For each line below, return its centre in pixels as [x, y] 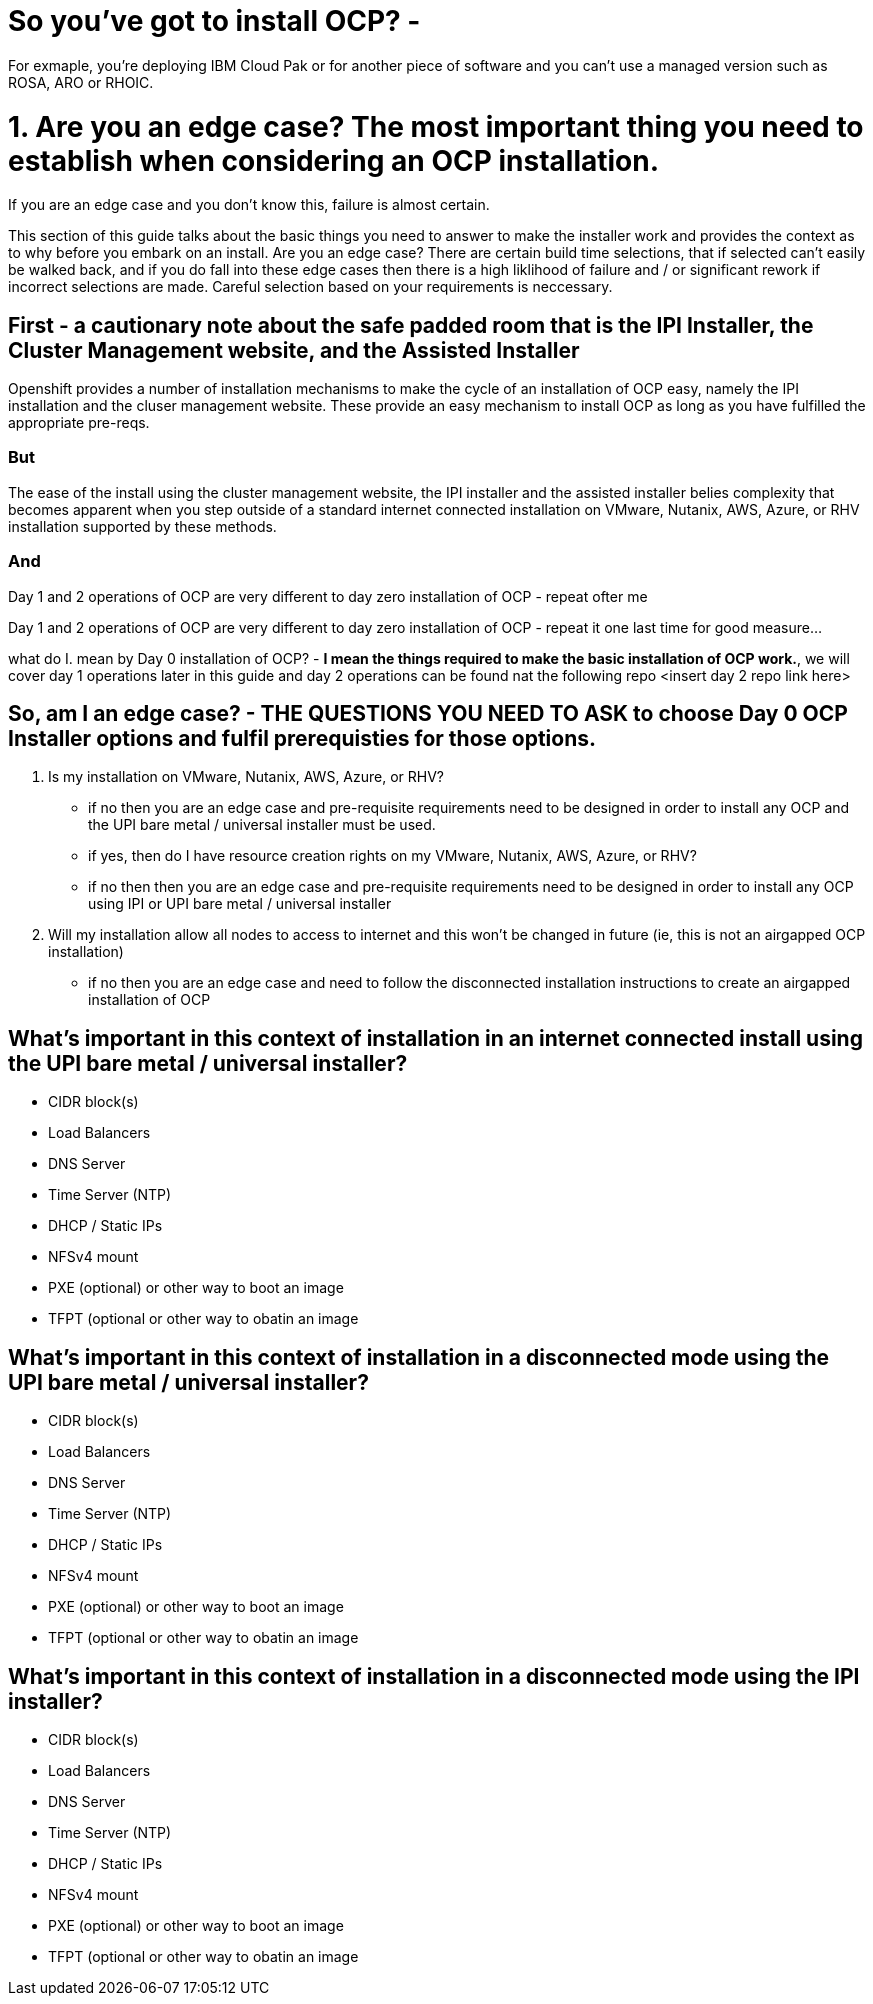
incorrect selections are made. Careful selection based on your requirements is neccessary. [310, 287]
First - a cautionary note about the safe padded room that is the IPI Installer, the [411, 325]
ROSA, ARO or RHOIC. [81, 82]
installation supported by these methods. [142, 526]
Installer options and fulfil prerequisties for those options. [302, 739]
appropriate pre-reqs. [79, 423]
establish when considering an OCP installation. [334, 160]
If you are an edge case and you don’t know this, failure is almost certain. [249, 205]
